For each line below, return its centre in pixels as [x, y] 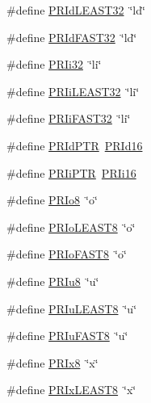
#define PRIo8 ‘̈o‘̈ [52, 200]
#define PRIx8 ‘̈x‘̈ [52, 362]
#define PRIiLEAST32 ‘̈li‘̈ [73, 91]
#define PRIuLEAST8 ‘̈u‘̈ [72, 308]
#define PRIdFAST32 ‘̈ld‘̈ [72, 37]
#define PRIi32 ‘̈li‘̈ [54, 64]
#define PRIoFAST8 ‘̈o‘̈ [67, 254]
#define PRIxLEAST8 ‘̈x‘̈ [71, 390]
